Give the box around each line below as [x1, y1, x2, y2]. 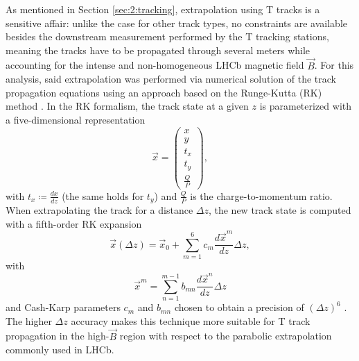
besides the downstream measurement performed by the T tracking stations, [6, 29, 329, 44]
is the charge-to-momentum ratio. [190, 188, 333, 203]
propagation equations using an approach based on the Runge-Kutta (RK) [6, 85, 322, 99]
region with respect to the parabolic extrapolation [119, 328, 332, 343]
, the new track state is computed [208, 203, 351, 217]
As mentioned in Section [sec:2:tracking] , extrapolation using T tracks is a [6, 2, 320, 16]
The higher [6, 313, 52, 328]
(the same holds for [62, 188, 144, 203]
